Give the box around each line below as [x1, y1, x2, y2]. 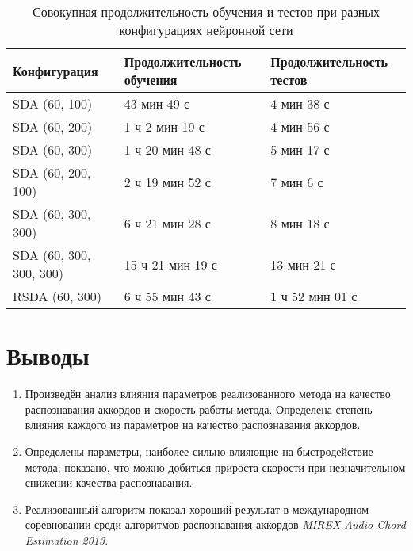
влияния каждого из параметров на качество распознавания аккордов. [25, 416, 361, 433]
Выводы [6, 339, 90, 372]
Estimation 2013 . [25, 531, 109, 548]
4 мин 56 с [270, 117, 330, 136]
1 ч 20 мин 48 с [124, 140, 211, 159]
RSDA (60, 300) [13, 287, 102, 305]
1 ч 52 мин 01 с [270, 287, 358, 305]
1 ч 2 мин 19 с [124, 117, 205, 136]
